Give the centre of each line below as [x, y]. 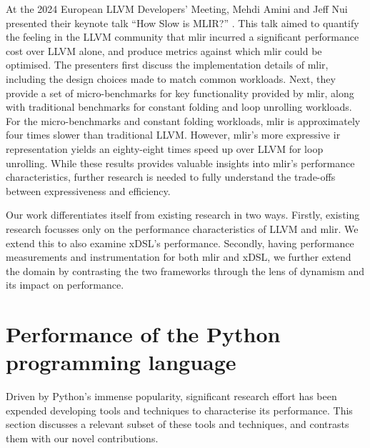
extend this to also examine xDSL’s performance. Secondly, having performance [180, 243]
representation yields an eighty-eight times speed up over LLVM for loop [165, 148]
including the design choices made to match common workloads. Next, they [171, 78]
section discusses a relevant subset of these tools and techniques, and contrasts [177, 424]
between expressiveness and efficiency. [88, 190]
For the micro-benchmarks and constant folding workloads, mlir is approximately [183, 120]
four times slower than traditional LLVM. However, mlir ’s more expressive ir [173, 135]
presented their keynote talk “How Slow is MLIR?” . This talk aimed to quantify [182, 23]
